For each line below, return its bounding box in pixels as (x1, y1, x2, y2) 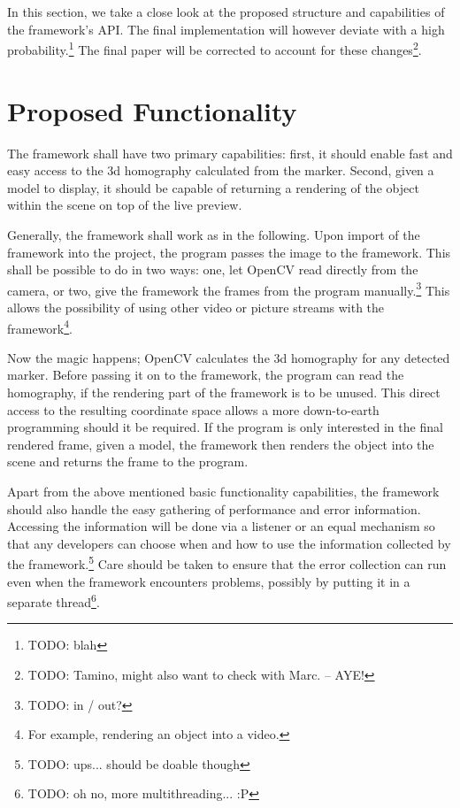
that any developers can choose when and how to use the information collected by (7, 534, 451, 552)
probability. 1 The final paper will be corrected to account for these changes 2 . (7, 38, 422, 58)
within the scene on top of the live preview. (7, 196, 242, 214)
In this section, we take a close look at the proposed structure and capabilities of (7, 3, 445, 20)
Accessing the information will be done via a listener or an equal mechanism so (7, 517, 435, 535)
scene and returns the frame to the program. (7, 452, 249, 471)
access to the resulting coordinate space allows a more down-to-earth (7, 400, 379, 419)
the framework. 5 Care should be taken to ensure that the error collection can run (7, 552, 447, 573)
